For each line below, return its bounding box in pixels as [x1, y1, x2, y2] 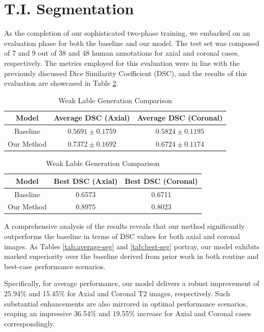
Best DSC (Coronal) [125, 175, 198, 186]
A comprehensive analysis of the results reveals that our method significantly [4, 221, 245, 231]
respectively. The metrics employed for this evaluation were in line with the [4, 57, 240, 68]
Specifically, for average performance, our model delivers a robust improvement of [4, 278, 259, 289]
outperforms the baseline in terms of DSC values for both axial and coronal [4, 231, 240, 242]
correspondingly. [4, 318, 55, 328]
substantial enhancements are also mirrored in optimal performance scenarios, [4, 298, 248, 309]
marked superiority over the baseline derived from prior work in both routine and [4, 251, 259, 262]
